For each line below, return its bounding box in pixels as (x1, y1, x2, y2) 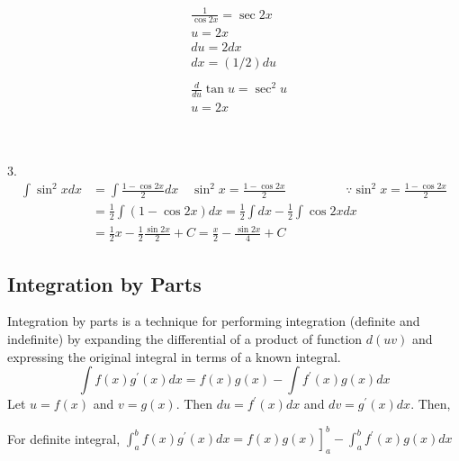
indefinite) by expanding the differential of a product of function (7, 329, 363, 348)
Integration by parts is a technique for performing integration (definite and (7, 312, 420, 330)
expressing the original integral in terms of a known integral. (7, 347, 341, 366)
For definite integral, (7, 429, 121, 447)
